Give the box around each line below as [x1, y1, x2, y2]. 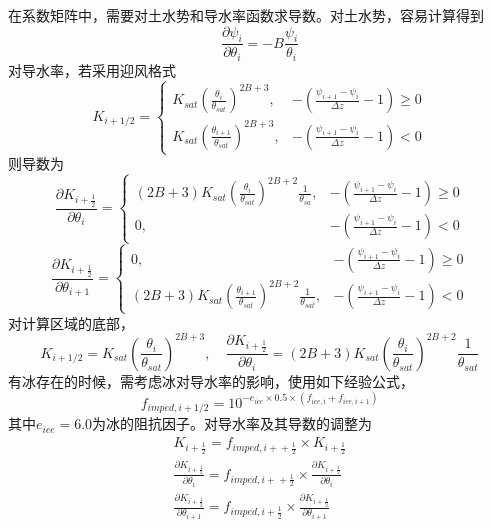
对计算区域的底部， [8, 312, 134, 333]
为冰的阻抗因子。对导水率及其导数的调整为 [92, 413, 373, 434]
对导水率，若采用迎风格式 [8, 59, 176, 80]
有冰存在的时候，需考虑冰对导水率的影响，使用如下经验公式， [8, 370, 414, 391]
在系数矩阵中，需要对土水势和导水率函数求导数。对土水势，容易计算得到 [8, 5, 484, 25]
